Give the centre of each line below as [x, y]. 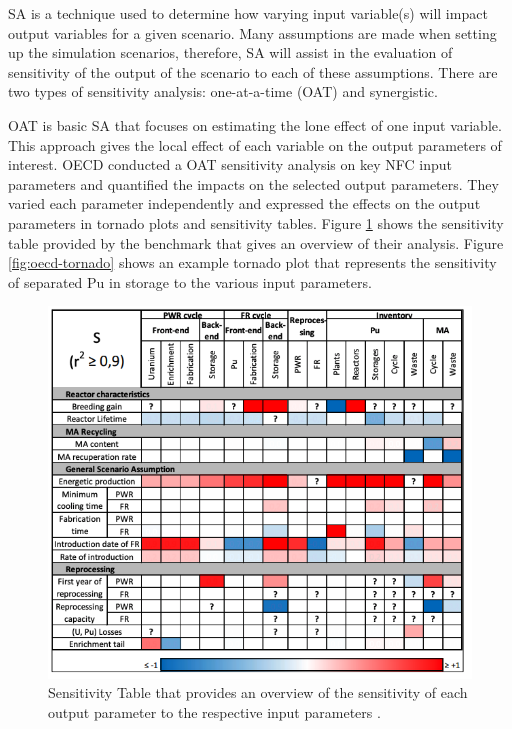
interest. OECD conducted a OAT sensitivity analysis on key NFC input [230, 164]
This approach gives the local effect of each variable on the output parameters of [255, 144]
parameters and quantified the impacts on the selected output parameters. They [253, 183]
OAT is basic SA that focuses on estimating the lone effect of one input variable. [255, 124]
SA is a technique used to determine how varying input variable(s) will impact [248, 13]
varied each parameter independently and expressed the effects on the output [244, 203]
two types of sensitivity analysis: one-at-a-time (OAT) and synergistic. [223, 91]
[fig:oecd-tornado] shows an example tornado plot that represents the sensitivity [252, 262]
